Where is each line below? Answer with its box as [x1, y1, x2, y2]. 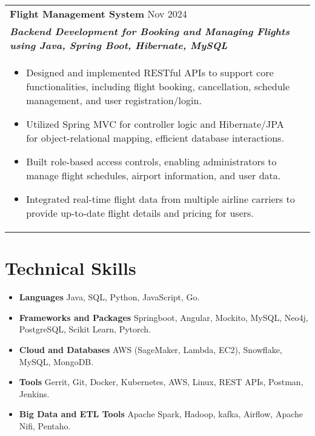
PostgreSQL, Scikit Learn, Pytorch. [19, 323, 151, 335]
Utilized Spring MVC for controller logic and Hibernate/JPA [26, 117, 284, 131]
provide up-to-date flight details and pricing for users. [26, 206, 254, 220]
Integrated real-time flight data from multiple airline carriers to [26, 192, 295, 206]
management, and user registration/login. [26, 93, 202, 107]
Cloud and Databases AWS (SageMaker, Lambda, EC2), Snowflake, [19, 343, 282, 355]
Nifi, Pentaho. [19, 419, 71, 432]
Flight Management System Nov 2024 [10, 7, 187, 21]
